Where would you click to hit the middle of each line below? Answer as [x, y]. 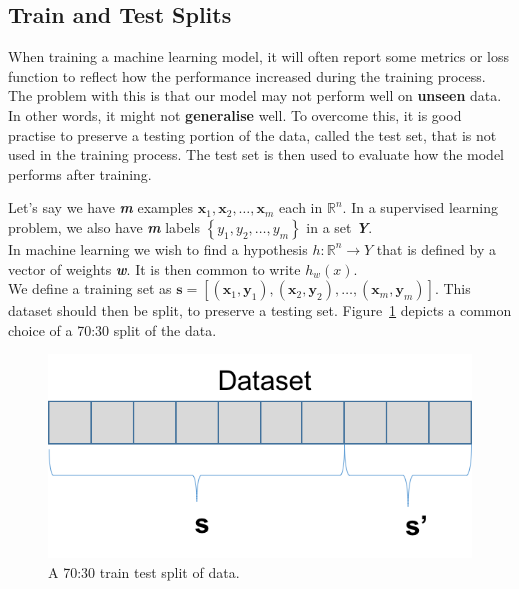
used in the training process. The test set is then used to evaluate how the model [256, 154]
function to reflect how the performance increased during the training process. [247, 75]
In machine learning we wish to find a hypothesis [158, 248]
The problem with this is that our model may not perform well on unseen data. [255, 95]
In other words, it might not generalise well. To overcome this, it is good [235, 114]
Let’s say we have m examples [101, 207]
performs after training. [80, 173]
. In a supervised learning [420, 207]
